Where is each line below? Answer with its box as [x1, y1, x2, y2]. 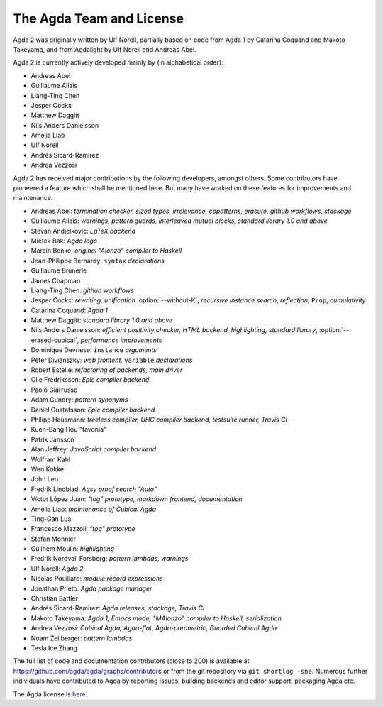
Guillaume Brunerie [30, 266, 87, 275]
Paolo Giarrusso [30, 385, 78, 394]
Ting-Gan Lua [30, 515, 72, 523]
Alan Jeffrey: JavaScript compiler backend [30, 445, 157, 454]
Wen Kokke [30, 465, 64, 473]
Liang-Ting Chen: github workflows [30, 286, 134, 295]
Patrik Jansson [30, 435, 74, 444]
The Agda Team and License [13, 11, 184, 26]
